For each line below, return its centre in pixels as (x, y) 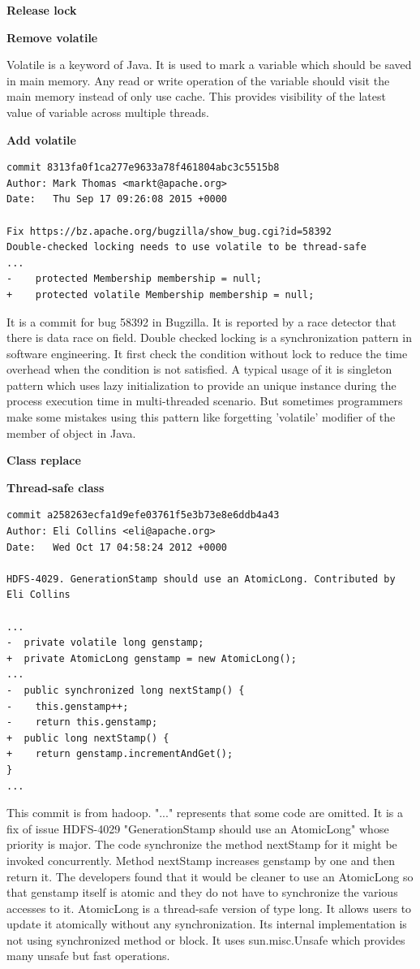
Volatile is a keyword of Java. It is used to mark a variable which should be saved (209, 65)
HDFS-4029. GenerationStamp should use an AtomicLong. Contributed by (201, 579)
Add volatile (41, 139)
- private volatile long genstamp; (105, 643)
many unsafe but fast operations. (88, 956)
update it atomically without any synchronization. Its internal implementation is (207, 924)
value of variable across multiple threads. (108, 112)
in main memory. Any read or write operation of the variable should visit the (198, 80)
